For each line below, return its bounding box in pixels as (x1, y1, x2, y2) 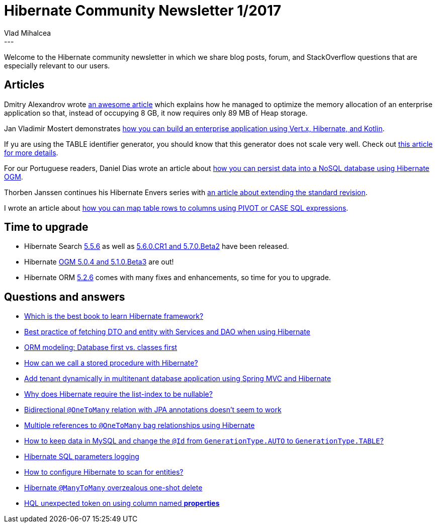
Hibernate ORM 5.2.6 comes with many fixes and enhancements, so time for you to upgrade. (24, 273, 331, 282)
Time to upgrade (4, 221, 89, 234)
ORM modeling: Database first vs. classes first (24, 343, 178, 352)
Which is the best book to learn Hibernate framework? (24, 312, 204, 321)
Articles (4, 78, 45, 92)
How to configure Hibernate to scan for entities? (24, 468, 184, 477)
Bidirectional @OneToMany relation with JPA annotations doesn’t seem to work (24, 405, 282, 414)
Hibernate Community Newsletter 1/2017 (4, 2, 282, 19)
